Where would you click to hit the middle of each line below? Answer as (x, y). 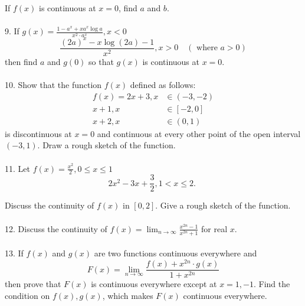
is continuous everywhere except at (154, 284)
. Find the (272, 284)
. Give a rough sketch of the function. (223, 205)
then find (21, 61)
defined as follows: (163, 85)
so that (101, 61)
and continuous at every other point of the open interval (199, 133)
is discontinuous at (38, 133)
